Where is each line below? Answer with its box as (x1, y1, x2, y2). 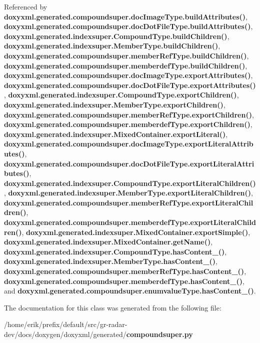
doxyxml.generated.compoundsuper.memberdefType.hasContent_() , (4, 275, 244, 286)
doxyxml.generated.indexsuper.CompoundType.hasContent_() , (4, 246, 227, 256)
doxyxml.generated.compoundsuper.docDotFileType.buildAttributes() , (4, 21, 253, 31)
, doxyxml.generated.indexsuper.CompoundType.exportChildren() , (4, 89, 239, 100)
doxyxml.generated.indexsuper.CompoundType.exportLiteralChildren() (4, 177, 256, 188)
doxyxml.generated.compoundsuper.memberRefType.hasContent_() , (4, 266, 246, 276)
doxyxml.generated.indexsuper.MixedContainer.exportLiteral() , (4, 128, 228, 139)
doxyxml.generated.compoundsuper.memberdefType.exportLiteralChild (4, 217, 256, 227)
